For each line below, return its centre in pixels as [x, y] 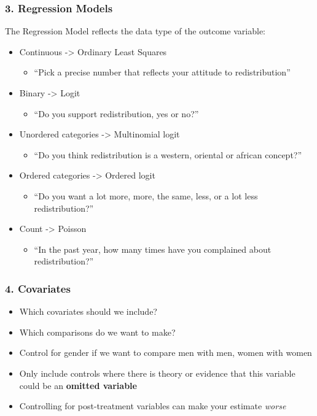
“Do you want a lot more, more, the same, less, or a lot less [146, 195]
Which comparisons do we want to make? [97, 332]
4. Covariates [38, 288]
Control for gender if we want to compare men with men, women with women [166, 352]
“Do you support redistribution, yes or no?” [116, 113]
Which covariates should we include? [88, 311]
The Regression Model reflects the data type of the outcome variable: [135, 31]
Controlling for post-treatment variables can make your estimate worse [153, 406]
